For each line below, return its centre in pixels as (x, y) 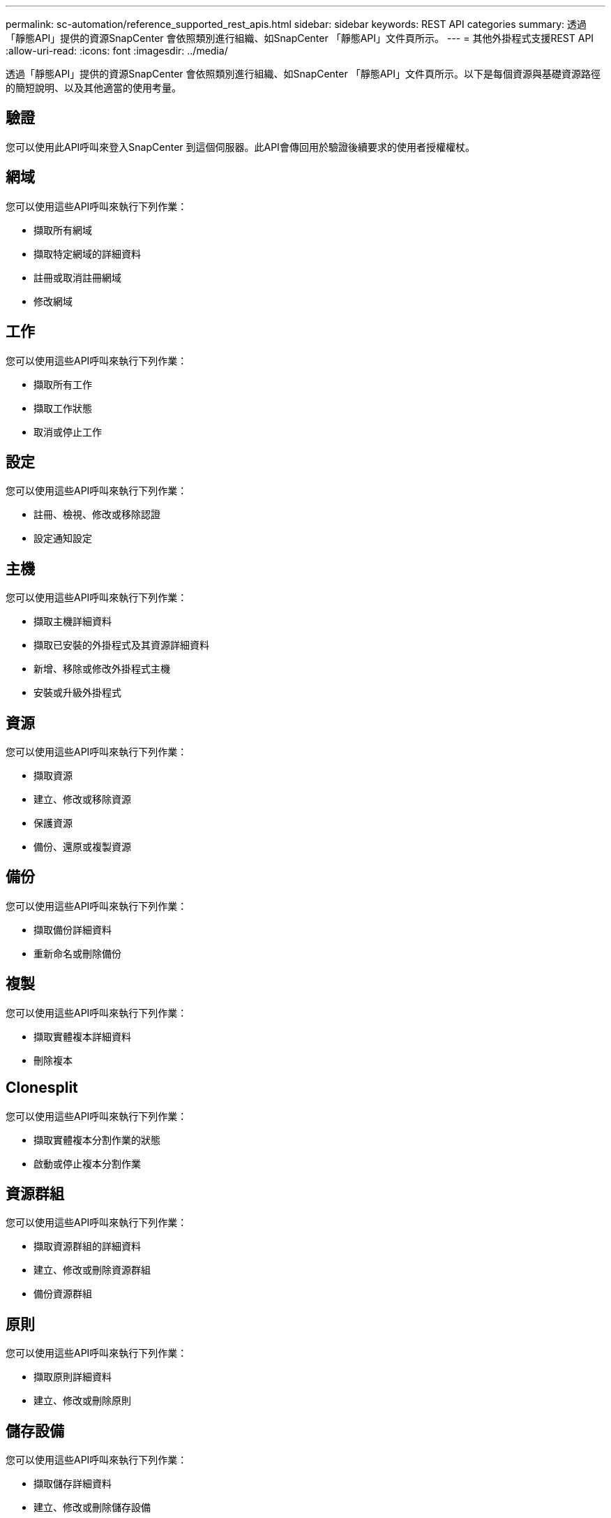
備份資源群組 (63, 1294)
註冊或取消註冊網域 (77, 277)
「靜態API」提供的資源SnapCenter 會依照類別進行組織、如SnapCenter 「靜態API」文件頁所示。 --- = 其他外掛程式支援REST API (300, 38)
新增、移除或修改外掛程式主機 (102, 669)
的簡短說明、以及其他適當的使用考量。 (93, 88)
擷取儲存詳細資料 (73, 1484)
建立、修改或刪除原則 (82, 1401)
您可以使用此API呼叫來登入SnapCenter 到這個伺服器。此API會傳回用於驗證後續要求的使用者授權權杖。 (240, 147)
